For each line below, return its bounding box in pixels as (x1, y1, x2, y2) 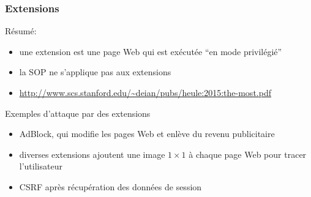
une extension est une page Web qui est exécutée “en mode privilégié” (19, 45, 282, 58)
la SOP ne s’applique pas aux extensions (19, 65, 171, 78)
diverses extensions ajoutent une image (19, 147, 165, 160)
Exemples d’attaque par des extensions (5, 106, 151, 119)
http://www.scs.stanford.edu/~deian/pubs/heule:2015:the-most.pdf (19, 86, 271, 98)
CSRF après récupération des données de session (19, 180, 202, 193)
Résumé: (5, 24, 37, 37)
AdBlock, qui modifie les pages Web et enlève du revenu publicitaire (19, 127, 275, 140)
